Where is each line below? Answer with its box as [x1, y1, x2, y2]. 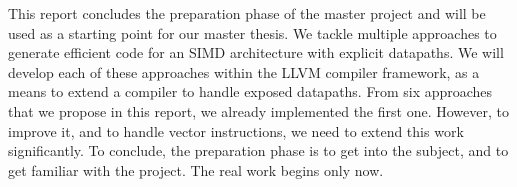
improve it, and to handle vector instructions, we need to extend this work [8, 120, 464, 141]
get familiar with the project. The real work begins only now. [8, 159, 384, 180]
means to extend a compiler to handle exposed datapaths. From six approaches [8, 81, 493, 102]
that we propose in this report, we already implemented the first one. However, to [8, 100, 509, 121]
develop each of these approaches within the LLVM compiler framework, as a [8, 61, 480, 82]
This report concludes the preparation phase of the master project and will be [8, 3, 486, 23]
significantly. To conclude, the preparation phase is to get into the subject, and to [8, 140, 509, 161]
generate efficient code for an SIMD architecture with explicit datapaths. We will [8, 42, 504, 63]
